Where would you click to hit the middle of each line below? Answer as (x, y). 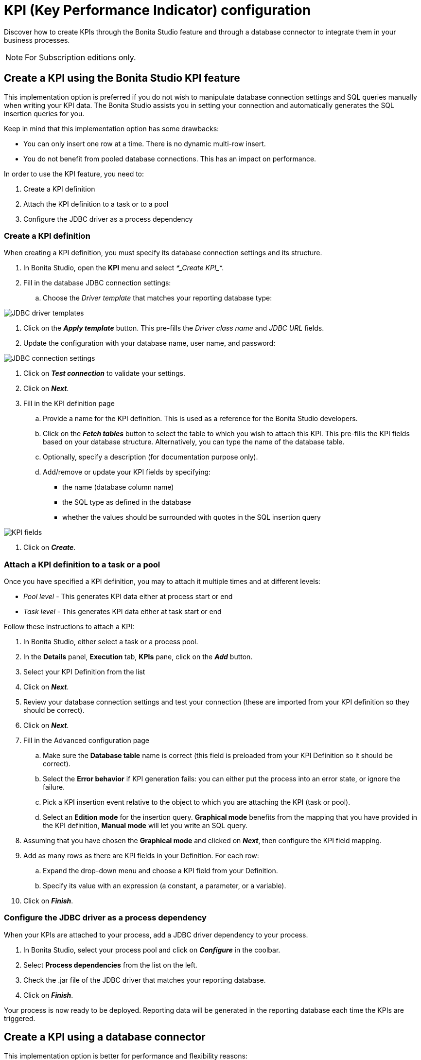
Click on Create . (50, 548)
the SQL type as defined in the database (127, 502)
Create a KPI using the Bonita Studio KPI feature (122, 78)
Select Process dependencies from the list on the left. (110, 965)
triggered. (20, 1018)
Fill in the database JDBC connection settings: (97, 283)
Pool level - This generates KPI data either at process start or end (128, 597)
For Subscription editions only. (80, 57)
